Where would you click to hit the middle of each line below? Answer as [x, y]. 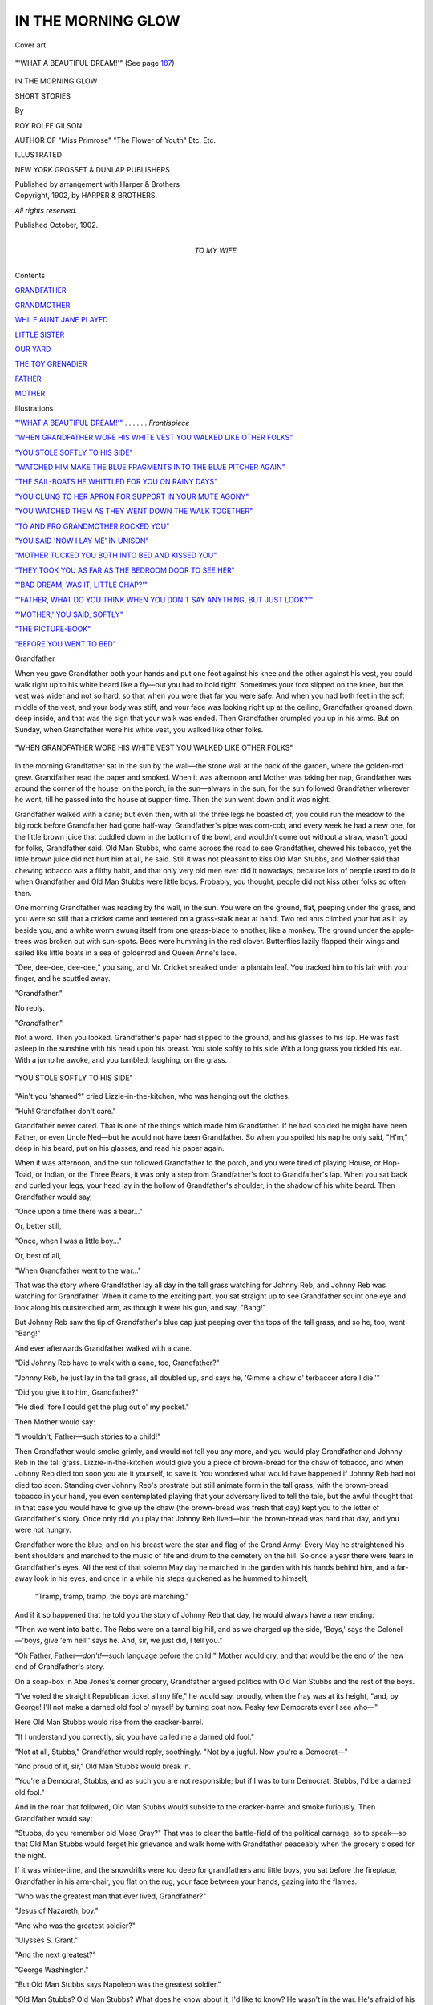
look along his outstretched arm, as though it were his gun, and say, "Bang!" [140, 1307]
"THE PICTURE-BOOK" [53, 629]
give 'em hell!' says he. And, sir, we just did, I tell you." [134, 1641]
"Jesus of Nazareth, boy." [57, 1911]
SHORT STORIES [43, 95]
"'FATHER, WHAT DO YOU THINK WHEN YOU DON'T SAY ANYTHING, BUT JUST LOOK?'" [164, 599]
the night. [31, 1855]
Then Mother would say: [55, 1422]
